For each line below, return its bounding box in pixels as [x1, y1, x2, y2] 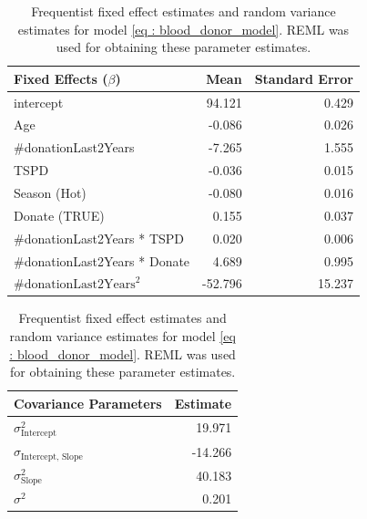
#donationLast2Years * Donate [14, 251, 190, 270]
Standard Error [254, 68, 353, 88]
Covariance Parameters [14, 393, 162, 412]
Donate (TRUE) [14, 205, 105, 224]
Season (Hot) [14, 183, 87, 202]
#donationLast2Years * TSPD [14, 228, 185, 247]
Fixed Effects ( [14, 68, 108, 88]
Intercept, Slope [21, 452, 83, 462]
